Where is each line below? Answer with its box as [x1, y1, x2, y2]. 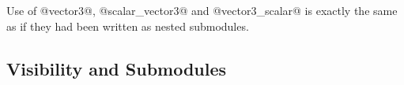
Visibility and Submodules [6, 56, 227, 80]
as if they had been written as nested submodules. [6, 17, 249, 34]
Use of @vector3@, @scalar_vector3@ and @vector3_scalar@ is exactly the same [6, 2, 398, 18]
